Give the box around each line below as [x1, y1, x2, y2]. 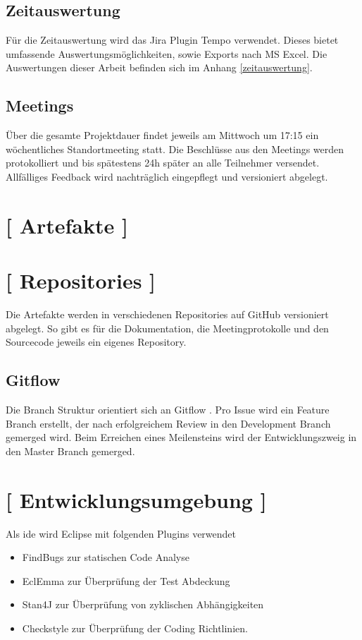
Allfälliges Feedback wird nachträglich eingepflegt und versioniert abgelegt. [6, 169, 328, 183]
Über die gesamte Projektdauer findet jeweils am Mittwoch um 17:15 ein [6, 128, 319, 143]
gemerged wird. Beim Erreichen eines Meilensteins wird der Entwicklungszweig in [6, 430, 357, 445]
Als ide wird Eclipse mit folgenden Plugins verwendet [6, 526, 237, 541]
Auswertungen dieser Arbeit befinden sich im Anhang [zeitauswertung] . [6, 60, 313, 75]
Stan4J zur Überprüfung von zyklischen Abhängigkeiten [22, 597, 264, 612]
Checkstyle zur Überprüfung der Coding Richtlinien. [22, 620, 248, 635]
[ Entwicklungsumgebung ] [6, 485, 267, 514]
